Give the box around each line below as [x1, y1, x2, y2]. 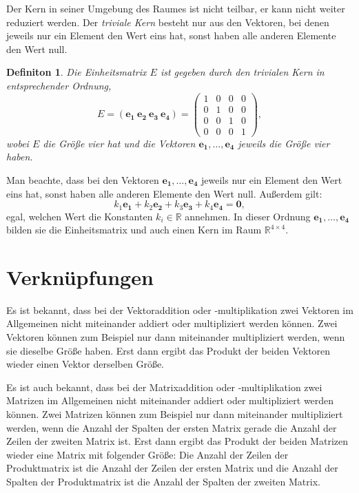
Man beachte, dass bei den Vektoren [6, 172, 159, 187]
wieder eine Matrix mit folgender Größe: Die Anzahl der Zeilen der [6, 447, 289, 461]
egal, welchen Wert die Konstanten [6, 209, 153, 223]
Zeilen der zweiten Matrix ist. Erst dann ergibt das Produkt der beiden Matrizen [6, 434, 348, 448]
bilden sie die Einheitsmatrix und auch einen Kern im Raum [6, 222, 262, 237]
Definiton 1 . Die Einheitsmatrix [6, 65, 147, 79]
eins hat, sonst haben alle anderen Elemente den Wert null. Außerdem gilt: [6, 186, 322, 200]
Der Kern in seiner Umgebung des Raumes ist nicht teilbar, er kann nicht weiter [6, 1, 345, 15]
